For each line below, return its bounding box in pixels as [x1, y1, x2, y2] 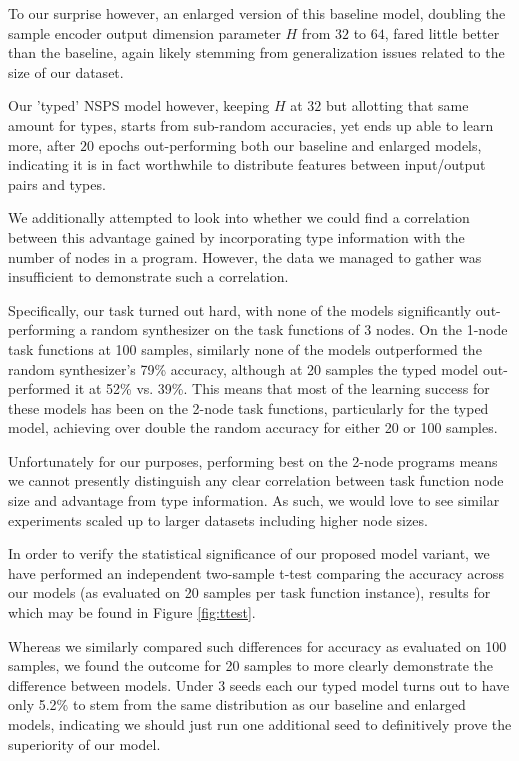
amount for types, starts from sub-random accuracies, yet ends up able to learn [8, 114, 494, 135]
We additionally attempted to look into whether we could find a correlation [8, 207, 470, 228]
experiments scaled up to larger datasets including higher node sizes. [8, 509, 428, 530]
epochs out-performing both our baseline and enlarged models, [98, 134, 482, 155]
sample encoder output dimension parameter [8, 22, 281, 43]
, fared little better [384, 22, 500, 43]
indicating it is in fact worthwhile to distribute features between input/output [8, 154, 486, 175]
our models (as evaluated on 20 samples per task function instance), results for [8, 582, 491, 603]
